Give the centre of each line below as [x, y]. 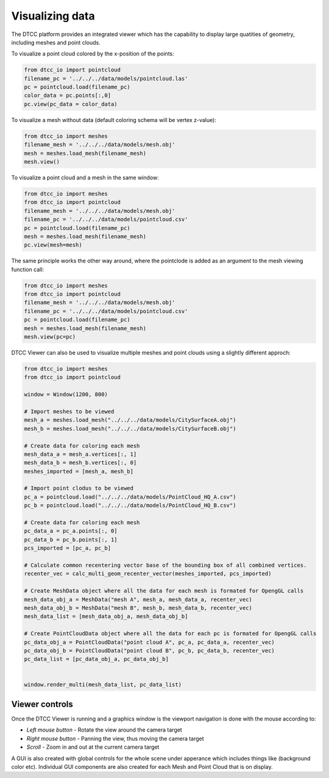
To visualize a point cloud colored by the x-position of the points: [93, 54]
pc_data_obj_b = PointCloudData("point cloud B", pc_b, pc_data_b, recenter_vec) [150, 650]
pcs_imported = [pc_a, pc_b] [68, 548]
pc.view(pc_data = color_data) [71, 104]
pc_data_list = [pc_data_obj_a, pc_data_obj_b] [96, 659]
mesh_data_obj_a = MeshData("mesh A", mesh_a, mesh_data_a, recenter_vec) [138, 599]
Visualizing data [53, 16]
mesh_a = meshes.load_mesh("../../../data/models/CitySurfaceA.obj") [130, 420]
